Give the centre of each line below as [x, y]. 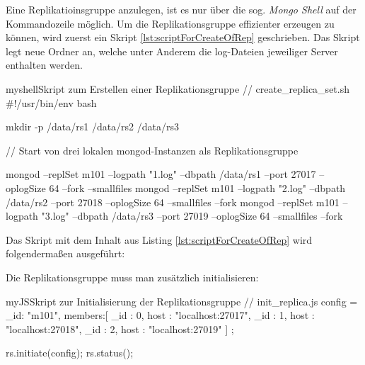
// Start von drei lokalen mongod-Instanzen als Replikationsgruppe [152, 150]
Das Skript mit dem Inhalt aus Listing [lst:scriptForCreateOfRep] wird [159, 239]
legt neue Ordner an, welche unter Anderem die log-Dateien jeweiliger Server [172, 51]
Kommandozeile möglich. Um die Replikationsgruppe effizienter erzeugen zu [170, 23]
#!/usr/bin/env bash [51, 102]
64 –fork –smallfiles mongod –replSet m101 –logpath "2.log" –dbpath [197, 187]
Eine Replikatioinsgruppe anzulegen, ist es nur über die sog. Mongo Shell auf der [181, 9]
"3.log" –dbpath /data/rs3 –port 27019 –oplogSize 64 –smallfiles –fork [192, 216]
